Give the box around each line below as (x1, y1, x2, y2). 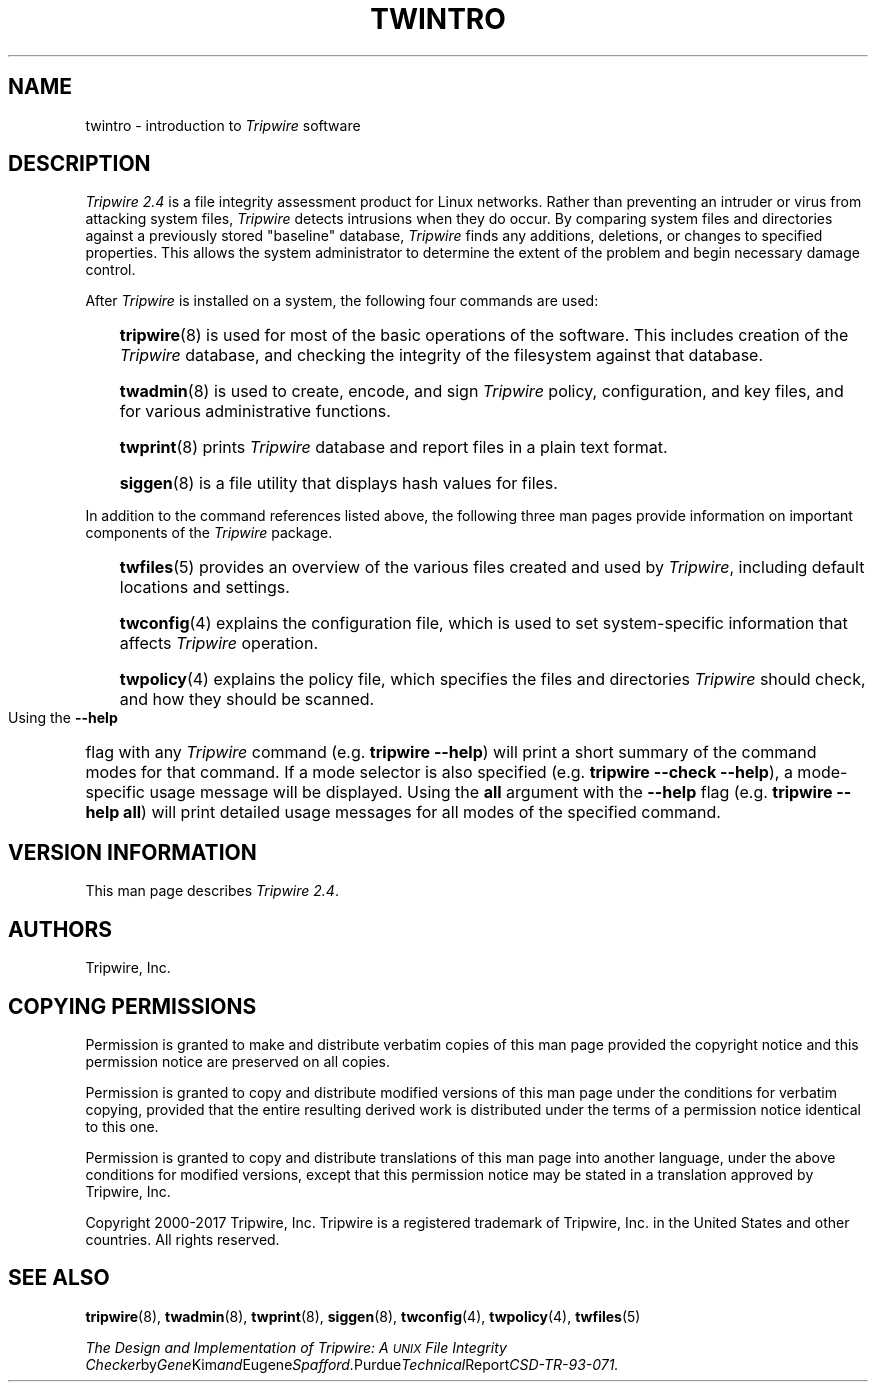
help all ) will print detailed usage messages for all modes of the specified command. (85, 802, 721, 823)
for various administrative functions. (119, 401, 391, 422)
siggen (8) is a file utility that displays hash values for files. (119, 473, 558, 494)
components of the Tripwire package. (85, 524, 333, 542)
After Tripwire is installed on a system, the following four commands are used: (85, 292, 599, 310)
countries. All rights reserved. (85, 1230, 280, 1248)
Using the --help (8, 709, 118, 727)
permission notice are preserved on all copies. (85, 1052, 390, 1070)
